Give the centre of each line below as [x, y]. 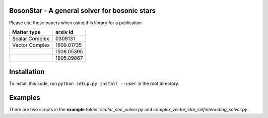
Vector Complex [31, 45]
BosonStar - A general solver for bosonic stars [82, 11]
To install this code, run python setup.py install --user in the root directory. [94, 83]
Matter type [26, 32]
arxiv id [65, 32]
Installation [27, 72]
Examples [25, 98]
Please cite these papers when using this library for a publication [75, 23]
